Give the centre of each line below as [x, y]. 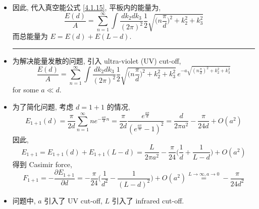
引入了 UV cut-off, [73, 200]
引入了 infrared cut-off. [148, 200]
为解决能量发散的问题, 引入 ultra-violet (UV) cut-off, [97, 60]
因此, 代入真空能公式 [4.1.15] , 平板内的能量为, [87, 7]
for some [25, 90]
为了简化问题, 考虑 [43, 106]
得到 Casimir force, [42, 164]
